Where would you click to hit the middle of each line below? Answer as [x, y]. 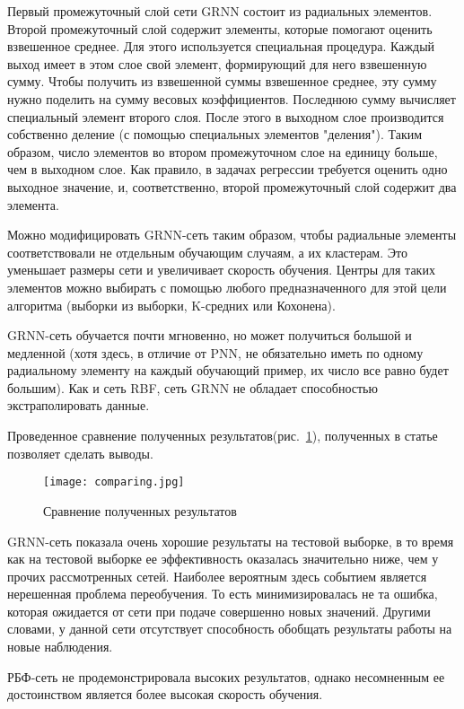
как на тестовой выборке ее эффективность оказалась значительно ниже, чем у [223, 559]
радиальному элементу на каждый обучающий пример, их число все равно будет [228, 370]
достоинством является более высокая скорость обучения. [165, 694]
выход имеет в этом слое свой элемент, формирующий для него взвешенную [217, 63]
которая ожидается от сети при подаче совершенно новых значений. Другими [219, 611]
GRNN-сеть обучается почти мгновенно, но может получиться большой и [210, 335]
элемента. [33, 204]
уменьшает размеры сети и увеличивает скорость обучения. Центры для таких [221, 270]
